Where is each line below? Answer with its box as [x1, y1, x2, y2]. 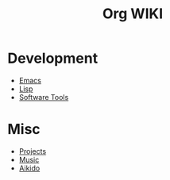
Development [7, 49, 99, 67]
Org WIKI [102, 5, 164, 23]
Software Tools [18, 92, 69, 101]
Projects [18, 146, 47, 155]
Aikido [18, 163, 41, 173]
